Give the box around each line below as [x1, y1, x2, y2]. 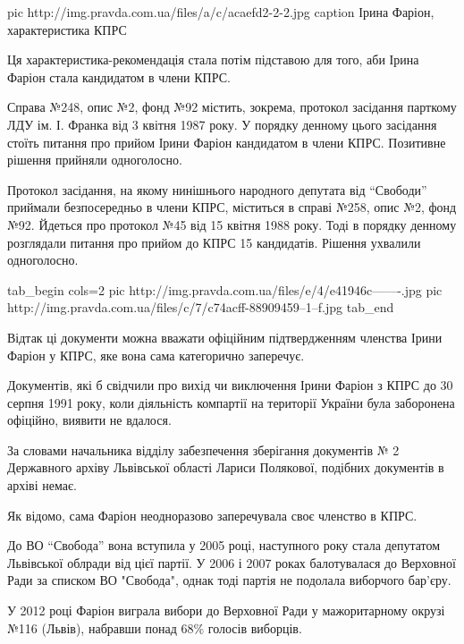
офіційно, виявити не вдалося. [7, 411, 172, 429]
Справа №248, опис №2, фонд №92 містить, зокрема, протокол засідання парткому [7, 97, 457, 116]
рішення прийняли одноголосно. [7, 150, 182, 169]
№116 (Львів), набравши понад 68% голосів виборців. [7, 618, 302, 637]
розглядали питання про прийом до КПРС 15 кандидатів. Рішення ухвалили [7, 233, 421, 251]
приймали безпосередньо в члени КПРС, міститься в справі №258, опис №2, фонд [7, 198, 457, 216]
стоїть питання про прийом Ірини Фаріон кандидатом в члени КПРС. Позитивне [7, 132, 446, 151]
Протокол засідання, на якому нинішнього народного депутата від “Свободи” [7, 180, 427, 199]
